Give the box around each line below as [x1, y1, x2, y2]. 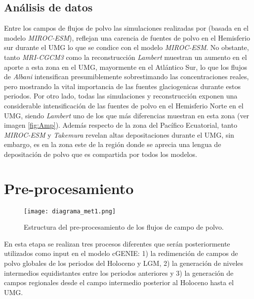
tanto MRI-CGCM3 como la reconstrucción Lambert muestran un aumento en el [4, 51, 247, 62]
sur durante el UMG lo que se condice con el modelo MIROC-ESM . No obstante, [4, 42, 249, 52]
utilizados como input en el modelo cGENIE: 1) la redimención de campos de [4, 248, 238, 258]
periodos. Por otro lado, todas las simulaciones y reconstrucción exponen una [4, 91, 238, 101]
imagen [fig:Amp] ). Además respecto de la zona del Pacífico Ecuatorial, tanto [4, 120, 237, 130]
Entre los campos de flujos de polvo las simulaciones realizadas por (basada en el [4, 23, 249, 33]
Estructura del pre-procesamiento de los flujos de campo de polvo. [24, 222, 224, 232]
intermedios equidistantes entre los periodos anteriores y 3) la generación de [4, 267, 234, 278]
